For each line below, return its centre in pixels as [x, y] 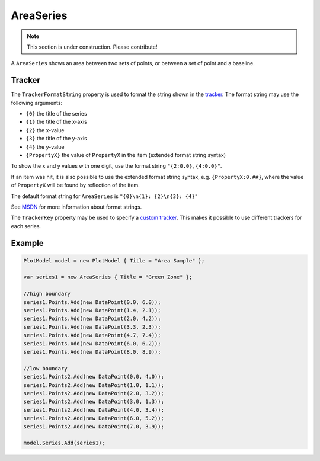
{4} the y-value [45, 147]
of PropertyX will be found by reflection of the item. [76, 185]
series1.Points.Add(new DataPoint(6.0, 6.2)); [92, 343]
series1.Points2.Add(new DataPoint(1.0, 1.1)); [94, 385]
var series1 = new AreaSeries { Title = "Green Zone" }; [108, 277]
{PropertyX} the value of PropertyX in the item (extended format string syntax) [126, 155]
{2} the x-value [45, 130]
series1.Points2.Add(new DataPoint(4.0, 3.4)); [94, 410]
